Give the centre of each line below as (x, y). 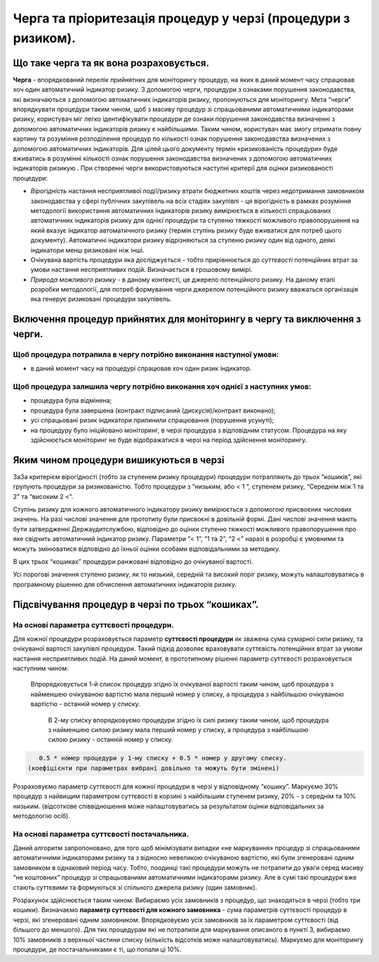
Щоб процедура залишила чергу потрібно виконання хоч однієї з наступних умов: (162, 386)
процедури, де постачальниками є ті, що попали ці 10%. (97, 949)
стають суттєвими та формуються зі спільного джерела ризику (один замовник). (135, 887)
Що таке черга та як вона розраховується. (111, 63)
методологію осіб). (41, 816)
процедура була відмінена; (71, 401)
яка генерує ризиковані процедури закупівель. (101, 299)
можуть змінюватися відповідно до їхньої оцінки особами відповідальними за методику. (147, 549)
